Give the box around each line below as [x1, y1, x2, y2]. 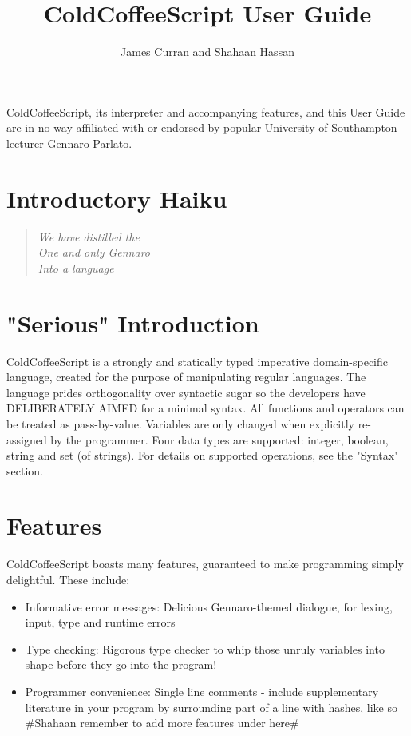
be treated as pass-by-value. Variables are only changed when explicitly [6, 415, 354, 432]
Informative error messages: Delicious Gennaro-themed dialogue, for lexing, [25, 598, 393, 615]
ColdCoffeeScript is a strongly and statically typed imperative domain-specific [6, 352, 388, 369]
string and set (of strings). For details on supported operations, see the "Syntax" [6, 447, 399, 463]
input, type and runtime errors [25, 614, 176, 631]
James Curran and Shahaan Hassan [121, 43, 294, 60]
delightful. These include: [6, 571, 130, 587]
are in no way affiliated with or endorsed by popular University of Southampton [6, 119, 397, 136]
